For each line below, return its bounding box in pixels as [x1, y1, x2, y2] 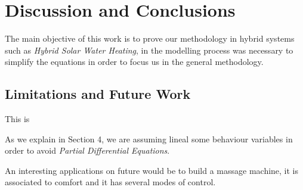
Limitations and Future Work [5, 85, 191, 103]
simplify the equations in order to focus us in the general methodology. [5, 55, 264, 68]
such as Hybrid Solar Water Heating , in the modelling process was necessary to [5, 43, 293, 56]
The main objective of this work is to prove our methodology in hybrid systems [5, 32, 295, 45]
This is [5, 113, 30, 125]
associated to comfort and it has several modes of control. [5, 176, 216, 188]
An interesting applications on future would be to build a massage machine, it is [5, 164, 299, 176]
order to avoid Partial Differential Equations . [5, 144, 170, 157]
